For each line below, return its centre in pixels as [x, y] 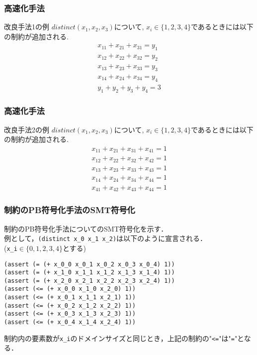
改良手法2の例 [27, 129]
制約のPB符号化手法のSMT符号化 [70, 210]
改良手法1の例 [27, 27]
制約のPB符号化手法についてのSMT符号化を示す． [86, 228]
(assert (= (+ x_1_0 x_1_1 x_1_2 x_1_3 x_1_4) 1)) [89, 273]
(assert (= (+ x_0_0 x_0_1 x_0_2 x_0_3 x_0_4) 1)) [89, 264]
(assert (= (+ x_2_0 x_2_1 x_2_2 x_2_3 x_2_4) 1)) [89, 281]
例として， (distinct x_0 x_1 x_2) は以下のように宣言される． [106, 238]
